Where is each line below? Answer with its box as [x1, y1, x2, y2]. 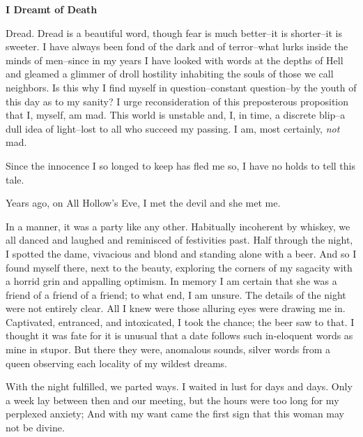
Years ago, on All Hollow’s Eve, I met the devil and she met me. [6, 195, 281, 210]
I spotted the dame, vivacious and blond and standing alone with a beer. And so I [6, 246, 357, 260]
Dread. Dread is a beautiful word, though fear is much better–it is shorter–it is [6, 25, 342, 40]
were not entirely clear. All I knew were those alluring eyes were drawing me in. [6, 301, 346, 316]
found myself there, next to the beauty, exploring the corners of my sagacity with [6, 260, 353, 274]
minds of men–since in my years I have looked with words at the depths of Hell [6, 52, 343, 67]
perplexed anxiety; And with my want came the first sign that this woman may [6, 406, 345, 421]
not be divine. [6, 420, 65, 435]
